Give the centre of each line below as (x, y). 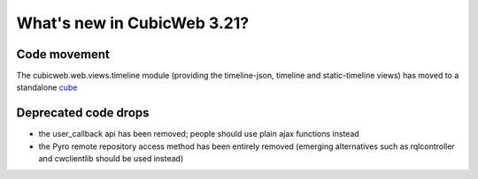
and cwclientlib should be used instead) (111, 159)
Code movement (63, 54)
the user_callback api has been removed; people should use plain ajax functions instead (199, 134)
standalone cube (47, 87)
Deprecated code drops (83, 113)
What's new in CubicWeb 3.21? (133, 23)
